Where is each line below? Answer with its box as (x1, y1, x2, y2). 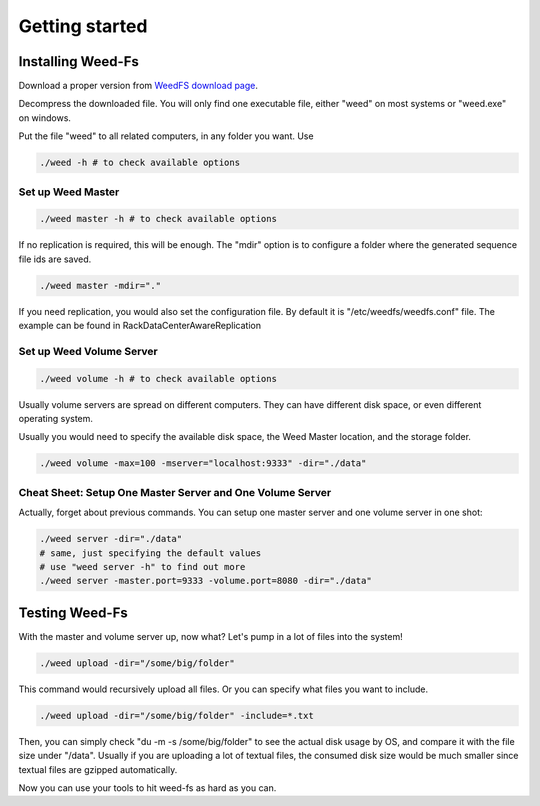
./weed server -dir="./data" (39, 533, 183, 545)
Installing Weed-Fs (18, 53, 140, 70)
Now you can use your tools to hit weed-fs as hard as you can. (18, 781, 277, 794)
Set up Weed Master (18, 185, 120, 199)
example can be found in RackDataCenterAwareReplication (18, 320, 262, 332)
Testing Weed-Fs (18, 604, 129, 621)
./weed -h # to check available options (39, 157, 240, 169)
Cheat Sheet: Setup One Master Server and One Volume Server (18, 485, 332, 499)
